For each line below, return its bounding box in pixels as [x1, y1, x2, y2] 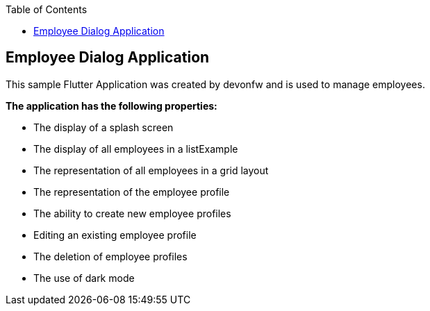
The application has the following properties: [6, 99, 217, 112]
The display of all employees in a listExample [33, 142, 238, 155]
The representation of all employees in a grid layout [33, 164, 269, 176]
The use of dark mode [33, 271, 135, 284]
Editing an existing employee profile [33, 228, 197, 241]
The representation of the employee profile [33, 185, 230, 198]
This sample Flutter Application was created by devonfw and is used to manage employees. [6, 78, 425, 90]
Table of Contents [6, 3, 88, 15]
